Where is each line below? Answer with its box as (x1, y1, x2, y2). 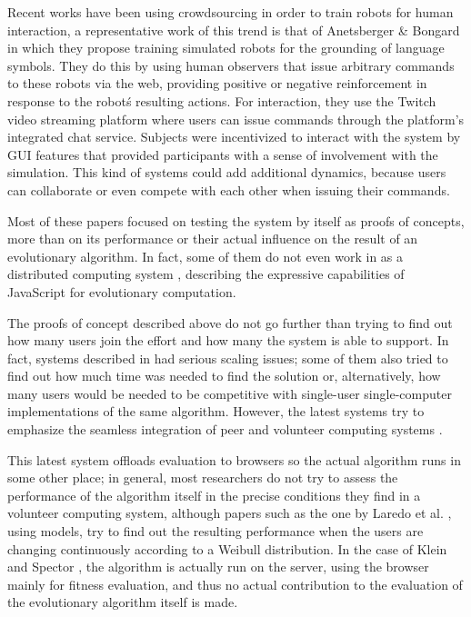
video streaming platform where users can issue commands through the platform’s (7, 109, 465, 128)
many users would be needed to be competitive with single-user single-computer (7, 383, 452, 403)
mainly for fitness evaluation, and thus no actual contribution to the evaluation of (7, 574, 463, 593)
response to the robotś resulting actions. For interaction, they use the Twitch (7, 91, 436, 110)
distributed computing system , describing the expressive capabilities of (7, 264, 405, 284)
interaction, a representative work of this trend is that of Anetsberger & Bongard (7, 20, 460, 39)
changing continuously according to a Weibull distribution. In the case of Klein (7, 539, 447, 558)
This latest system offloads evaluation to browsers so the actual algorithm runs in (7, 450, 461, 469)
